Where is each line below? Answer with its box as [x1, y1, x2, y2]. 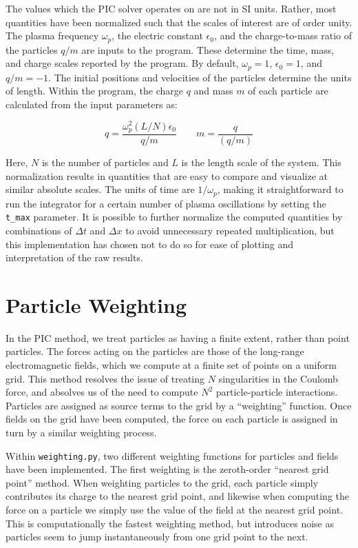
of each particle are [248, 83, 328, 98]
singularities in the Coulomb [218, 371, 338, 385]
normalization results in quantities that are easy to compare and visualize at [6, 168, 328, 183]
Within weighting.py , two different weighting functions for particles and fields [6, 448, 339, 463]
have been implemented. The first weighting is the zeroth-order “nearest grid [6, 462, 329, 476]
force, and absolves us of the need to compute [6, 385, 198, 399]
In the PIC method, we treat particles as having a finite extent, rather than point [6, 330, 350, 345]
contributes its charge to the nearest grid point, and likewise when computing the [6, 489, 350, 503]
